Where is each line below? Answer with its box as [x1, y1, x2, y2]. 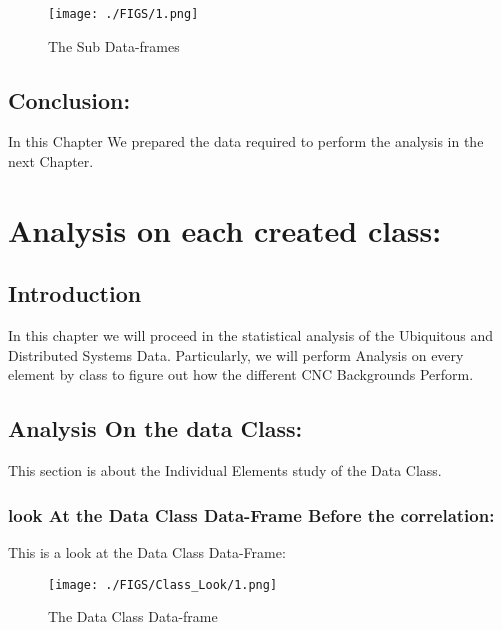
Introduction [8, 278, 142, 309]
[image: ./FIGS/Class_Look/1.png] [48, 577, 278, 592]
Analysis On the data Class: [8, 413, 303, 444]
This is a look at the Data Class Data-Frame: [8, 542, 286, 563]
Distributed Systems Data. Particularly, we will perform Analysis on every [8, 344, 464, 365]
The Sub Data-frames [48, 35, 180, 56]
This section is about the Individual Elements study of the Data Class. [8, 460, 442, 481]
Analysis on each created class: [8, 209, 442, 250]
